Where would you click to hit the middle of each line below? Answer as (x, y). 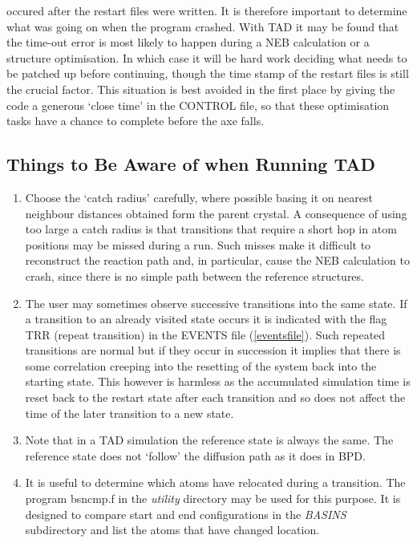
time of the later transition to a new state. (130, 413)
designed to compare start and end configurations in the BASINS (186, 514)
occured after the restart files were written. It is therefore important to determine (207, 10)
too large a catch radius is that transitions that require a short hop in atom (211, 229)
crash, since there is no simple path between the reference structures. (194, 276)
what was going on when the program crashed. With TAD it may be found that (203, 26)
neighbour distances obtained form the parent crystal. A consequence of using (216, 213)
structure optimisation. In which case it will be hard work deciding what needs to (207, 57)
